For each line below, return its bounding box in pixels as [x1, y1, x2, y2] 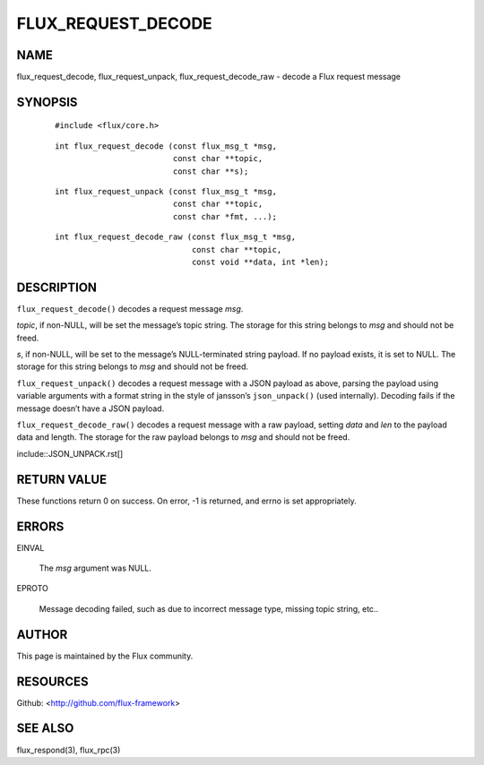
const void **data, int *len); [191, 256, 329, 267]
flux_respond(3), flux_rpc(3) [16, 744, 121, 755]
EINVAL [16, 542, 45, 553]
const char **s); [172, 166, 249, 176]
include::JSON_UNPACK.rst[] [16, 448, 124, 459]
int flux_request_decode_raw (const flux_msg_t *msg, [55, 232, 296, 242]
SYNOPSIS [16, 94, 78, 109]
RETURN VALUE [16, 471, 108, 487]
